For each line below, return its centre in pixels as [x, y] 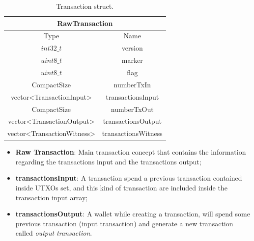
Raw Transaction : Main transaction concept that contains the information [131, 152]
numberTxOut [132, 109]
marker [132, 60]
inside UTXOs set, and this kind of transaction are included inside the [121, 188]
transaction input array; [52, 197]
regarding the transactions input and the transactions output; [108, 161]
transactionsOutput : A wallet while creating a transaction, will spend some [133, 214]
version [132, 48]
